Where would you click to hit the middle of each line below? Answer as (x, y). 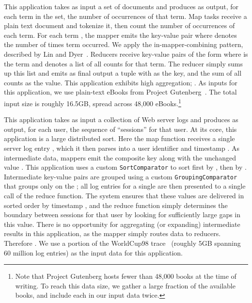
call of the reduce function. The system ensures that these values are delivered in (124, 196)
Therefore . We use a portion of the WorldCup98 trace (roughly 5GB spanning (122, 243)
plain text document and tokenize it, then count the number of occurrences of (119, 25)
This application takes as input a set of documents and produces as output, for (121, 6)
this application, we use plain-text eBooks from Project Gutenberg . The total (120, 92)
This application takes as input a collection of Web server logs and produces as (121, 120)
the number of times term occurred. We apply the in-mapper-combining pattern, (124, 44)
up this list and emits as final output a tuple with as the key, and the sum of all (123, 73)
